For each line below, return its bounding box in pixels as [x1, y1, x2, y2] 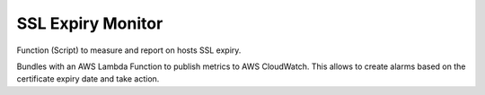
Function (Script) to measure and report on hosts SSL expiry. [16, 45, 242, 56]
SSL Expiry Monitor [16, 13, 163, 33]
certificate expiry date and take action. [16, 73, 160, 84]
